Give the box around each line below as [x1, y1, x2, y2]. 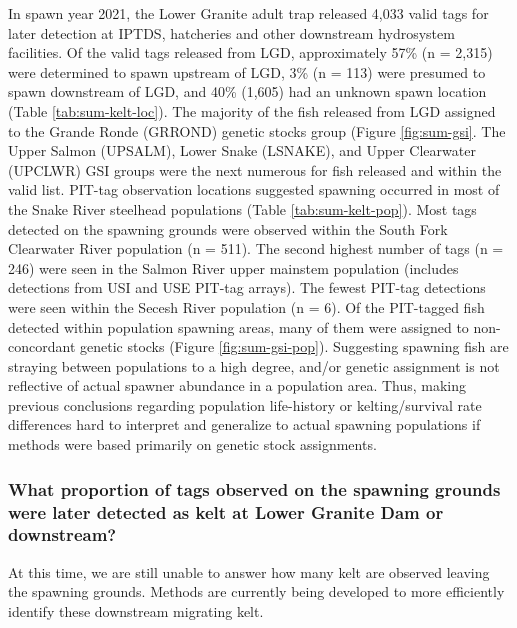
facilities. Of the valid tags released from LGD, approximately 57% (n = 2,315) [8, 42, 493, 63]
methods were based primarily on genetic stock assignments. [8, 434, 377, 455]
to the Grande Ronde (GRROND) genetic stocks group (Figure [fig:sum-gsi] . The [8, 120, 506, 141]
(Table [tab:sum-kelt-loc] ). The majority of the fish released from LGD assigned [8, 100, 496, 121]
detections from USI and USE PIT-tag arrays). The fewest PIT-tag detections [8, 277, 486, 298]
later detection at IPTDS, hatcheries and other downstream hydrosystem [8, 22, 455, 43]
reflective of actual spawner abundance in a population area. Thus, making [8, 375, 467, 396]
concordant [8, 336, 76, 357]
